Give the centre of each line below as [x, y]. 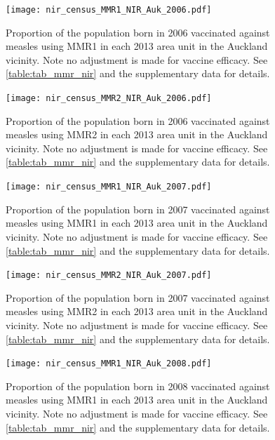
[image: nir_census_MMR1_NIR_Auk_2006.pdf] [109, 10]
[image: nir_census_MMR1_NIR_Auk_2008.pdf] [109, 364]
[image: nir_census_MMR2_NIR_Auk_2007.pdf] [109, 275]
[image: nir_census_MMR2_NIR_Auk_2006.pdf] [109, 99]
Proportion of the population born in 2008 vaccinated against [138, 386]
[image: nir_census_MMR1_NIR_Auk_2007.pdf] [109, 187]
